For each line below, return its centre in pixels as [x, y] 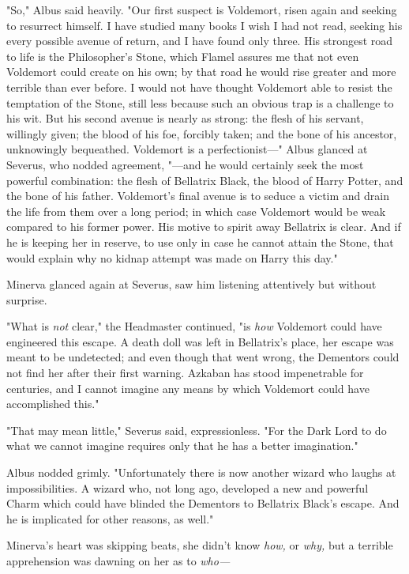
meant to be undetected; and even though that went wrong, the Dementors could [203, 357]
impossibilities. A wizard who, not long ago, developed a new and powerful [188, 487]
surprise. [27, 299]
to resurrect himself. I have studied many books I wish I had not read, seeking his [204, 25]
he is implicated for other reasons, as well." [110, 518]
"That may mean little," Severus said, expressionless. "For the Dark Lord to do [197, 430]
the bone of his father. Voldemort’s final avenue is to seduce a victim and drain [198, 196]
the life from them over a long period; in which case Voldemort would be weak [196, 211]
